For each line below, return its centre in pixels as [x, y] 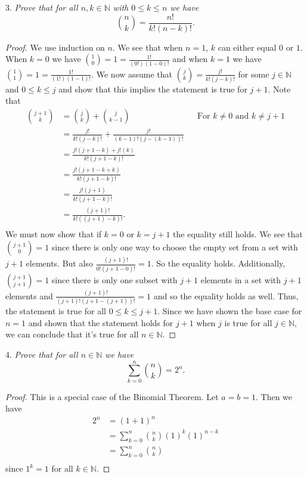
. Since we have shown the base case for [230, 311]
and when [190, 59]
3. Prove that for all [42, 7]
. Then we [274, 396]
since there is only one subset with [114, 279]
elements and [29, 295]
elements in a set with [241, 279]
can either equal [247, 47]
